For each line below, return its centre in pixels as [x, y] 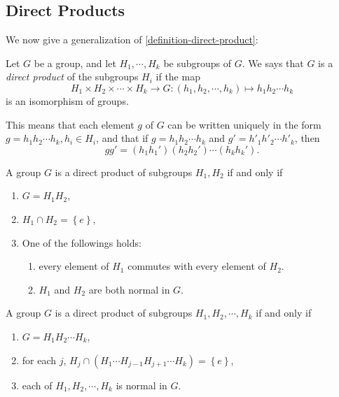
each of [37, 385]
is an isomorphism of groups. [67, 100]
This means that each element [70, 124]
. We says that [273, 63]
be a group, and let [75, 63]
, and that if [122, 138]
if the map [178, 77]
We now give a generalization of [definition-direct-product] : [132, 39]
